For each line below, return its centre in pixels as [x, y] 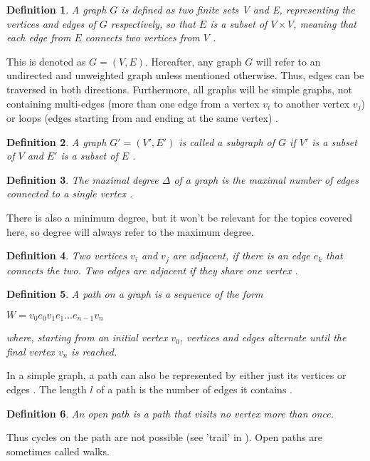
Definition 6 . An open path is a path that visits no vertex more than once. [170, 413]
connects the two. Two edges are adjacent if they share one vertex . [152, 270]
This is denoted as [46, 61]
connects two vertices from [142, 37]
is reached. [94, 351]
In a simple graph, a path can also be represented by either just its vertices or [176, 375]
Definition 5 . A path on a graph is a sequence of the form [135, 294]
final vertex [31, 351]
